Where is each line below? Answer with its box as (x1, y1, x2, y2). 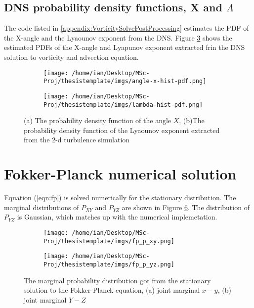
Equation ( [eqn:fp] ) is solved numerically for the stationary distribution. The (4, 192, 236, 203)
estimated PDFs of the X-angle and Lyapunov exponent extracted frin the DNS (4, 42, 245, 52)
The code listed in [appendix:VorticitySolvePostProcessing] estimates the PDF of (4, 23, 249, 33)
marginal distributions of (4, 202, 79, 212)
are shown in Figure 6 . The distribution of (122, 202, 250, 212)
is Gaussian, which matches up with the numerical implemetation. (17, 212, 217, 222)
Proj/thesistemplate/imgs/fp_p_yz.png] (43, 261, 174, 268)
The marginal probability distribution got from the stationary (24, 275, 211, 285)
